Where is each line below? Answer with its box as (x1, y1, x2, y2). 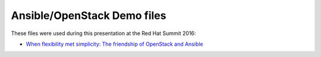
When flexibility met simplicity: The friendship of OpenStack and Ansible (26, 40, 203, 47)
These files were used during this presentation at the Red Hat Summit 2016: (11, 30, 196, 37)
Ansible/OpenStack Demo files (11, 9, 166, 22)
